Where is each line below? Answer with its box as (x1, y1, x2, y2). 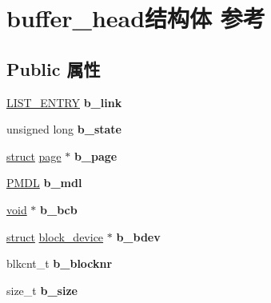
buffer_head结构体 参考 (6, 2, 265, 34)
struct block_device (6, 228, 104, 245)
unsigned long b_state (6, 121, 122, 138)
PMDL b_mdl (6, 174, 82, 191)
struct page (6, 147, 62, 164)
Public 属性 (6, 56, 101, 81)
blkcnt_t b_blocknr (6, 255, 113, 272)
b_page (74, 147, 118, 164)
